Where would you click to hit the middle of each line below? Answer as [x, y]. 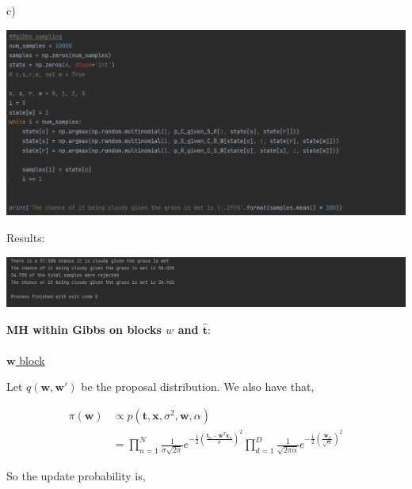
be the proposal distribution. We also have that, [198, 387]
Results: [26, 237]
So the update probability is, [76, 475]
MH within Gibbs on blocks [84, 329]
